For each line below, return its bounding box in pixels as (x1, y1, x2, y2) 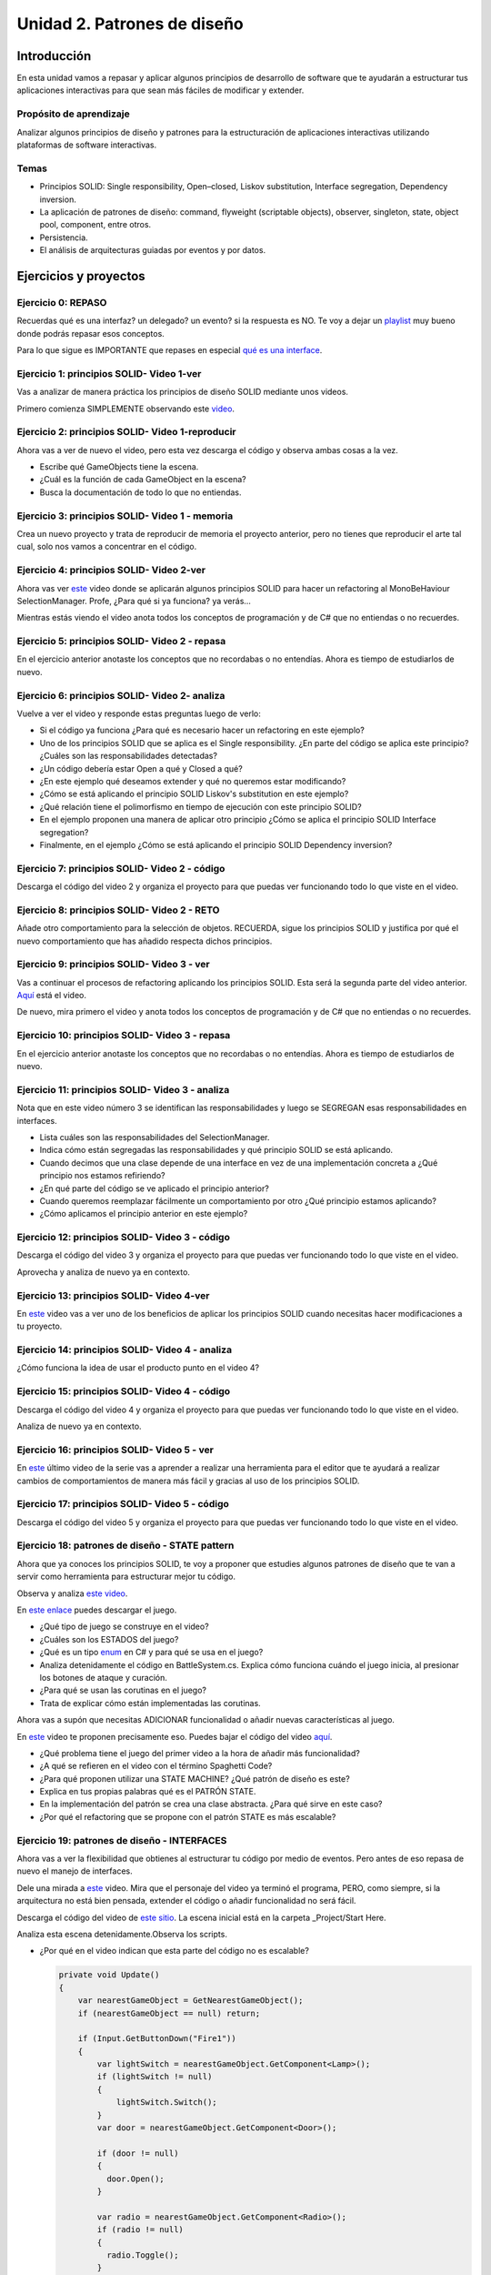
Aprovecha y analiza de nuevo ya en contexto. (16, 1266, 191, 1278)
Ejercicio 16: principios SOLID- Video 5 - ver (16, 1443, 214, 1456)
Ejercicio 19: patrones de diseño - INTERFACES (16, 1834, 227, 1846)
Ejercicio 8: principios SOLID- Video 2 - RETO (16, 904, 220, 916)
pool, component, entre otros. (39, 219, 152, 230)
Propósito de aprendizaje (16, 107, 131, 120)
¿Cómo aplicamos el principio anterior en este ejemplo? (39, 1208, 248, 1219)
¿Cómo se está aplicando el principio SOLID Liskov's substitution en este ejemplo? (39, 788, 349, 800)
